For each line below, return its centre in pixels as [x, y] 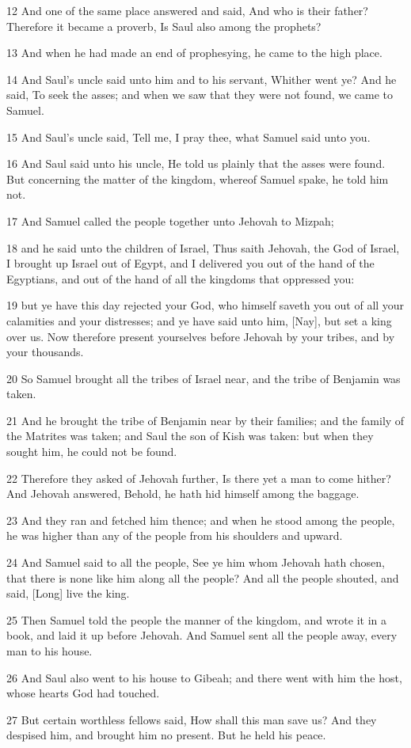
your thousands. [45, 352]
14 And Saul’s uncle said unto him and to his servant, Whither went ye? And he [202, 79]
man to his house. [49, 651]
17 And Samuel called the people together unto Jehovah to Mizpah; [170, 220]
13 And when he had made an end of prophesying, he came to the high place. [194, 53]
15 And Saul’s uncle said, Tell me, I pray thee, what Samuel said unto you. [188, 137]
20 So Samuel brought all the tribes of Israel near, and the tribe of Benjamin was [204, 378]
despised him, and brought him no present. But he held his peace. [166, 735]
